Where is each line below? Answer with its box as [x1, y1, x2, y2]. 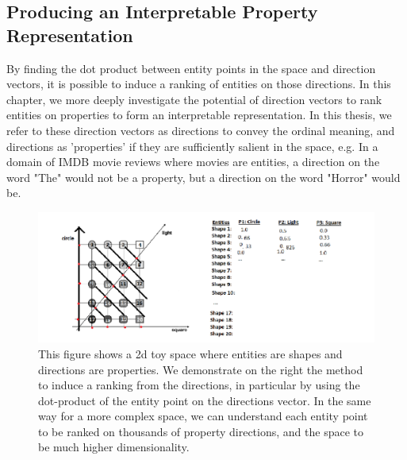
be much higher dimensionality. [38, 439, 190, 455]
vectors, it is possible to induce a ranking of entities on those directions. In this [6, 75, 391, 92]
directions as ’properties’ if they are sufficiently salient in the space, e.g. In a [6, 137, 378, 154]
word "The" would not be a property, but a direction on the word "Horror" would [6, 168, 401, 185]
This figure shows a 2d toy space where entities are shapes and [38, 345, 343, 361]
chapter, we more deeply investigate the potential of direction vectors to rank [6, 91, 382, 107]
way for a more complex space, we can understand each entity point [38, 408, 368, 424]
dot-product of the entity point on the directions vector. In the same [38, 392, 371, 408]
